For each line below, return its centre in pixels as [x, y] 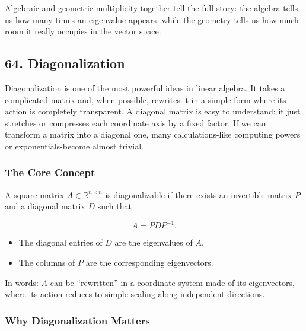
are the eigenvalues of [154, 242]
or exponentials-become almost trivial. [74, 146]
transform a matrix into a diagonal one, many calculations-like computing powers [153, 134]
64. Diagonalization [65, 63]
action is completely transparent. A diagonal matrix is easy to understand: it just [153, 111]
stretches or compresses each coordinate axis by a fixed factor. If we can [136, 122]
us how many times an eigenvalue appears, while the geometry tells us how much [152, 19]
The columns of [47, 262]
